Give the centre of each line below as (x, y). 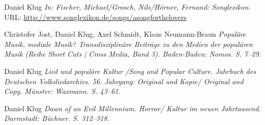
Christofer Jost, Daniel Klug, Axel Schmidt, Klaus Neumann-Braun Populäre (125, 34)
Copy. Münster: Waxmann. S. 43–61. (62, 91)
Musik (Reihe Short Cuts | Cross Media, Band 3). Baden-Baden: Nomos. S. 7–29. (133, 54)
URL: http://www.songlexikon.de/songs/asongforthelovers (95, 17)
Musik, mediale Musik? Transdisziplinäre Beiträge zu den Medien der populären (129, 44)
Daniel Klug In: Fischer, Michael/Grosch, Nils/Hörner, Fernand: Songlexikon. (127, 7)
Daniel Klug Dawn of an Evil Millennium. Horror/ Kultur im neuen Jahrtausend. (132, 108)
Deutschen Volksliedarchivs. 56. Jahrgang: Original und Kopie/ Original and (124, 81)
